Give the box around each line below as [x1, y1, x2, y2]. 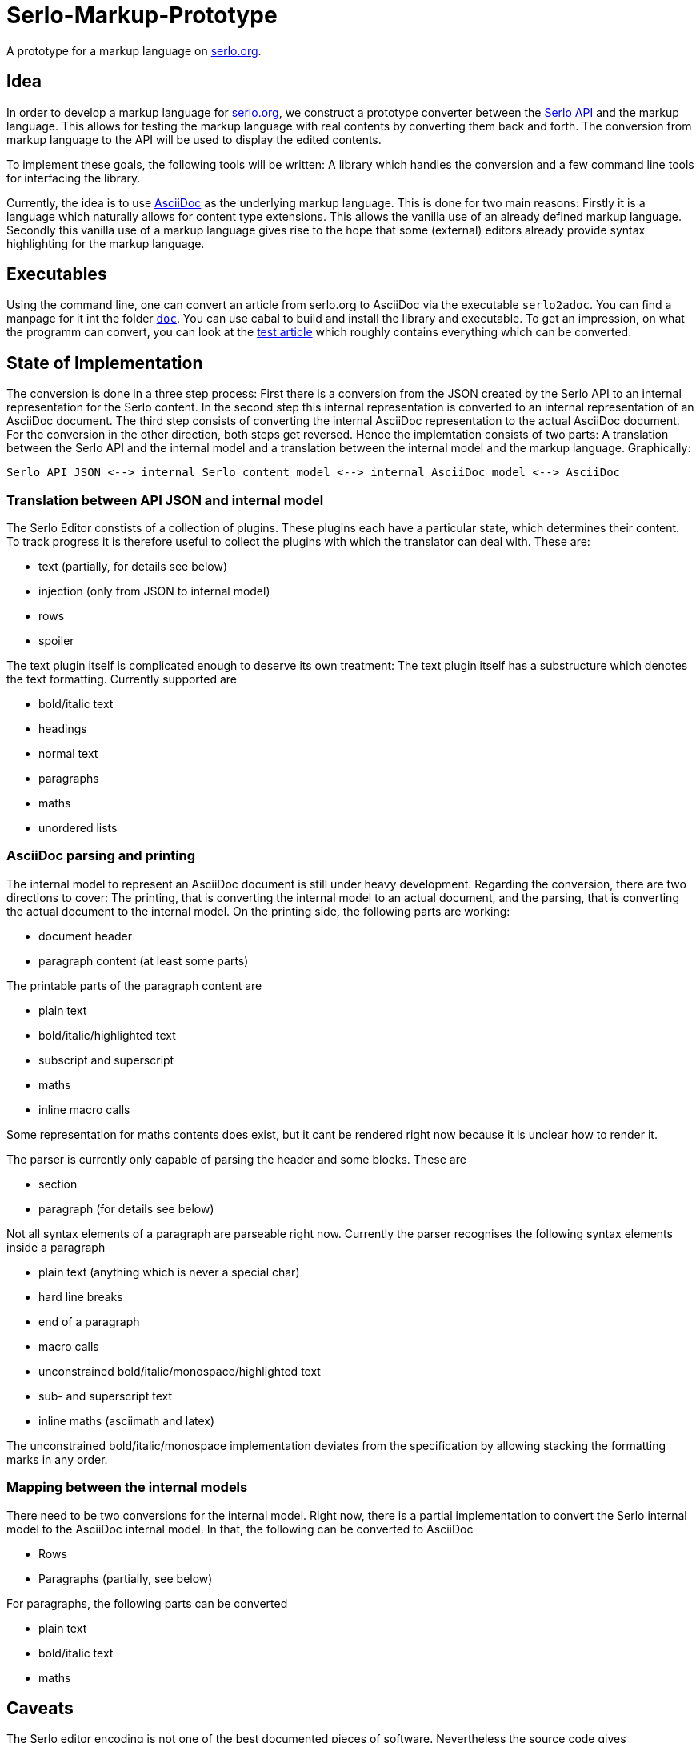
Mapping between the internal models [6, 1479, 248, 1496]
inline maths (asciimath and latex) [38, 1413, 215, 1428]
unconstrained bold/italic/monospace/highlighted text [38, 1364, 321, 1378]
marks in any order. [6, 1452, 108, 1466]
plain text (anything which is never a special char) [38, 1264, 300, 1279]
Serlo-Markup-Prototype [6, 2, 278, 29]
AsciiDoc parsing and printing [6, 847, 196, 864]
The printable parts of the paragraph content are [6, 978, 262, 992]
